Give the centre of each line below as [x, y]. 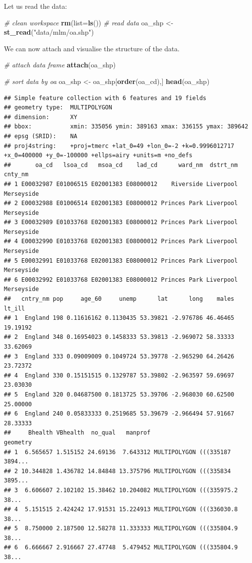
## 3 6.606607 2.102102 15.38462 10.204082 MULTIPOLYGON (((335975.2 [121, 490]
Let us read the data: [36, 6]
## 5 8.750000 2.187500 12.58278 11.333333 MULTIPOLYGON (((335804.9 [121, 529]
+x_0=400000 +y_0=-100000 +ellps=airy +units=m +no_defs [98, 156]
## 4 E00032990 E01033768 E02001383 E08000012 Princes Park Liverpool [121, 241]
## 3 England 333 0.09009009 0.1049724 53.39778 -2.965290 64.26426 [119, 356]
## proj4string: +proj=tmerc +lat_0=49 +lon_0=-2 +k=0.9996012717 [119, 146]
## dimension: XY [41, 117]
